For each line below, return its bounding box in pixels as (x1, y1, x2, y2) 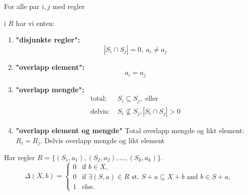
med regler (52, 1, 85, 11)
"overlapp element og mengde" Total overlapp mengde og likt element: (15, 125, 245, 135)
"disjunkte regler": (15, 34, 80, 45)
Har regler (4, 152, 35, 162)
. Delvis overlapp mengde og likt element (40, 135, 165, 145)
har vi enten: (15, 17, 55, 28)
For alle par (4, 1, 40, 11)
